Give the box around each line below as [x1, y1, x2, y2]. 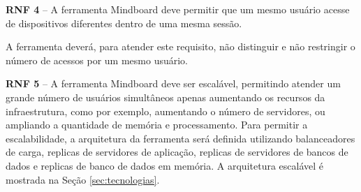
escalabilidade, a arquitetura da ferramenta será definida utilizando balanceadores [6, 131, 355, 145]
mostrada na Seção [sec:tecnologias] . [6, 172, 160, 186]
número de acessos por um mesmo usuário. [6, 52, 189, 67]
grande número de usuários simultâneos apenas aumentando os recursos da [6, 89, 325, 104]
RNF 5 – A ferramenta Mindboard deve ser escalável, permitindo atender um [6, 76, 341, 91]
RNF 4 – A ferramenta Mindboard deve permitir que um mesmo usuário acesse [6, 2, 350, 16]
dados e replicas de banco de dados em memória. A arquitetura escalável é [6, 158, 324, 172]
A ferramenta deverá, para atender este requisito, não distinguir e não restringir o [6, 39, 355, 54]
